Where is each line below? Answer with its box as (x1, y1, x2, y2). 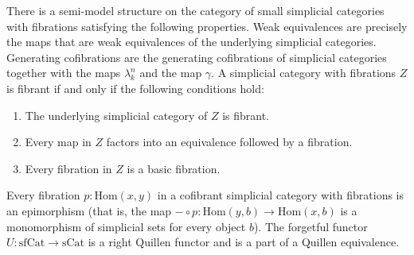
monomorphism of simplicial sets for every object (6, 218, 246, 234)
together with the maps (6, 64, 121, 81)
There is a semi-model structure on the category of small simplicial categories (6, 2, 385, 18)
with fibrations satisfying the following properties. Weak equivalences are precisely (6, 17, 408, 34)
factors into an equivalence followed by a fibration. (106, 133, 353, 150)
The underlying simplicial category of (25, 106, 208, 123)
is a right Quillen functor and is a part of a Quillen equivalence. (88, 234, 400, 250)
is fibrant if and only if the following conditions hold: (6, 79, 264, 96)
